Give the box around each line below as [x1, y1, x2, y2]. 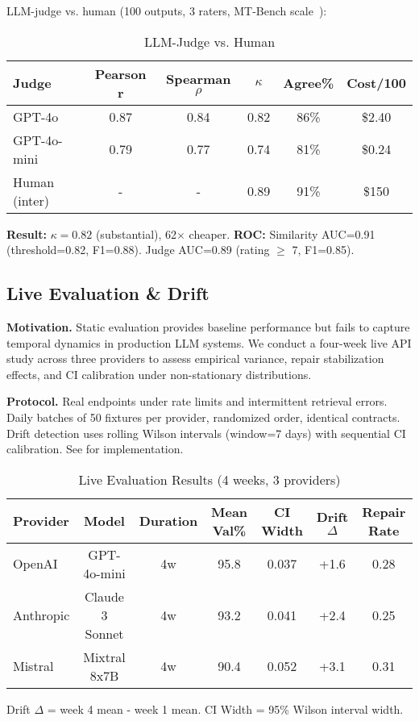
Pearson [94, 64, 147, 83]
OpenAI [13, 554, 58, 573]
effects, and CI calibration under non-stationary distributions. [6, 365, 312, 382]
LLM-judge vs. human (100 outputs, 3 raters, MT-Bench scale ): [6, 2, 327, 19]
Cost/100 [346, 73, 406, 93]
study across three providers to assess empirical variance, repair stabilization [6, 350, 384, 367]
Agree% [283, 73, 334, 93]
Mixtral [83, 647, 126, 666]
